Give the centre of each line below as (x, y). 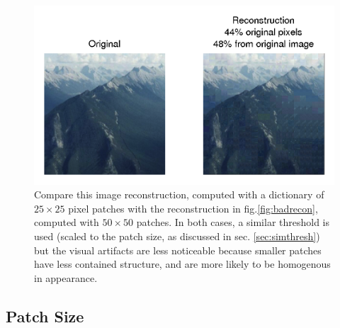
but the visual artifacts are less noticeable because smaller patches (178, 250)
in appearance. (66, 277)
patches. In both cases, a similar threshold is (233, 222)
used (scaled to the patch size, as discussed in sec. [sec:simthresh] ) (177, 236)
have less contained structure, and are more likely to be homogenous (182, 264)
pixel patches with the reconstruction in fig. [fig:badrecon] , (193, 208)
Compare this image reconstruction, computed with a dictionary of (179, 194)
